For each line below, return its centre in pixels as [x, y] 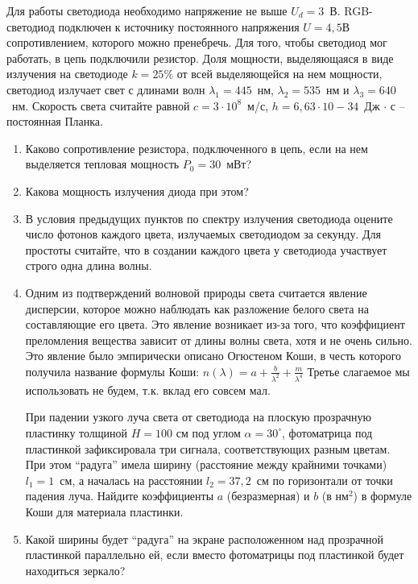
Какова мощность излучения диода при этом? [137, 191]
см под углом [208, 432]
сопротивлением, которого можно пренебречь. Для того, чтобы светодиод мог [197, 42]
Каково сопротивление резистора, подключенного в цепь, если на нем [197, 148]
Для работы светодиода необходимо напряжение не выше [147, 10]
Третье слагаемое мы [358, 371]
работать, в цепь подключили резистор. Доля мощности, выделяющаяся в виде [200, 58]
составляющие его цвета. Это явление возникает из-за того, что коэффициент [215, 324]
